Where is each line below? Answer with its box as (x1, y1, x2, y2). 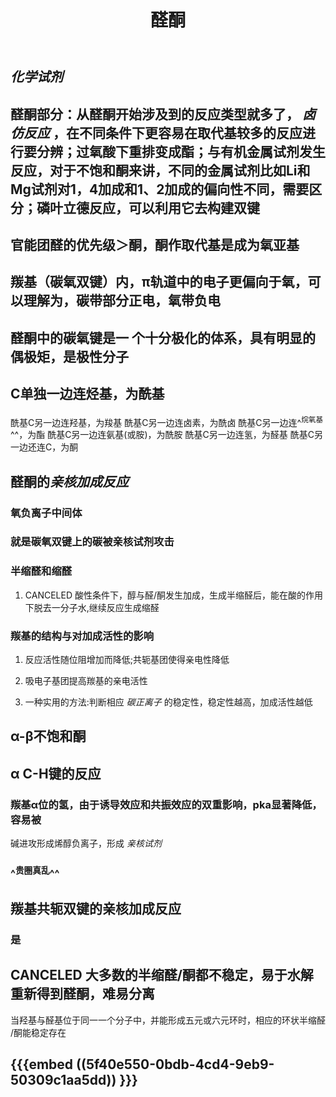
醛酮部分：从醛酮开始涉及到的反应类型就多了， (10, 106, 300, 123)
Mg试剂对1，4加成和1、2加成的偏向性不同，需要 (10, 181, 310, 198)
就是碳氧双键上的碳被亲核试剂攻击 (10, 535, 175, 549)
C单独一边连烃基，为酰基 (10, 386, 165, 403)
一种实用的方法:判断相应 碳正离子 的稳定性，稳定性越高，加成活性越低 (24, 696, 313, 708)
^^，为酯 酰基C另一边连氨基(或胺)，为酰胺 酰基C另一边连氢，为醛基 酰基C (10, 429, 315, 441)
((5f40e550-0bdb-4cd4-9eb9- (76, 1056, 275, 1073)
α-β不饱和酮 (10, 728, 87, 745)
